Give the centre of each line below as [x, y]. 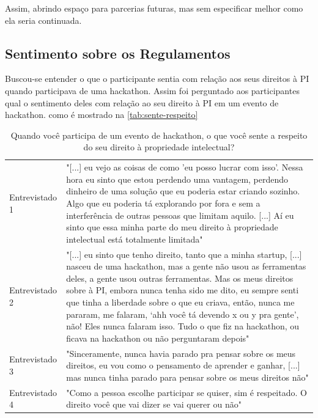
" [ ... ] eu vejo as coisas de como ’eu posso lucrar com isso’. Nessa [185, 167]
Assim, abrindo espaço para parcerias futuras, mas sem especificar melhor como [154, 8]
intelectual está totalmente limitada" [135, 239]
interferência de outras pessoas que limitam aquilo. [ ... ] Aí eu [180, 215]
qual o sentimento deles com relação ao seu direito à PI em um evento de [142, 102]
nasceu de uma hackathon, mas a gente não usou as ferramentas [186, 266]
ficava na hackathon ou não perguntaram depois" [158, 338]
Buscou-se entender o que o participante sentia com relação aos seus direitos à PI [157, 79]
